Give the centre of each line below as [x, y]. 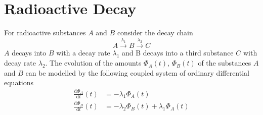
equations [19, 82]
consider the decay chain [155, 33]
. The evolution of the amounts [93, 63]
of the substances [225, 63]
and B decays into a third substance [178, 53]
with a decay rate [83, 53]
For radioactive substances [45, 33]
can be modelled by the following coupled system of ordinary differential [137, 72]
